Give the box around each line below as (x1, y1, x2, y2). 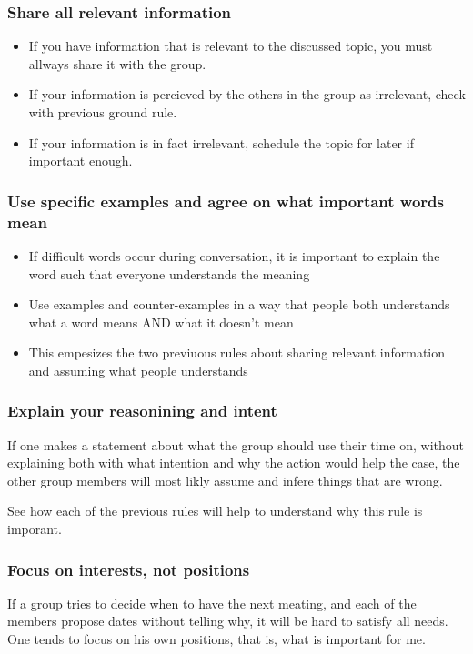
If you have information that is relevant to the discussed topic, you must (28, 36, 433, 55)
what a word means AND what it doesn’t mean (28, 312, 294, 331)
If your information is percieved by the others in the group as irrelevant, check (28, 85, 466, 104)
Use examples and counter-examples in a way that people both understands (28, 295, 450, 314)
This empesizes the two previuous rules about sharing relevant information (28, 343, 446, 362)
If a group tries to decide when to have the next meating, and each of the (7, 593, 417, 612)
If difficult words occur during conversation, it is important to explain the (28, 246, 440, 265)
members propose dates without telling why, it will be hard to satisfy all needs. (7, 611, 448, 630)
